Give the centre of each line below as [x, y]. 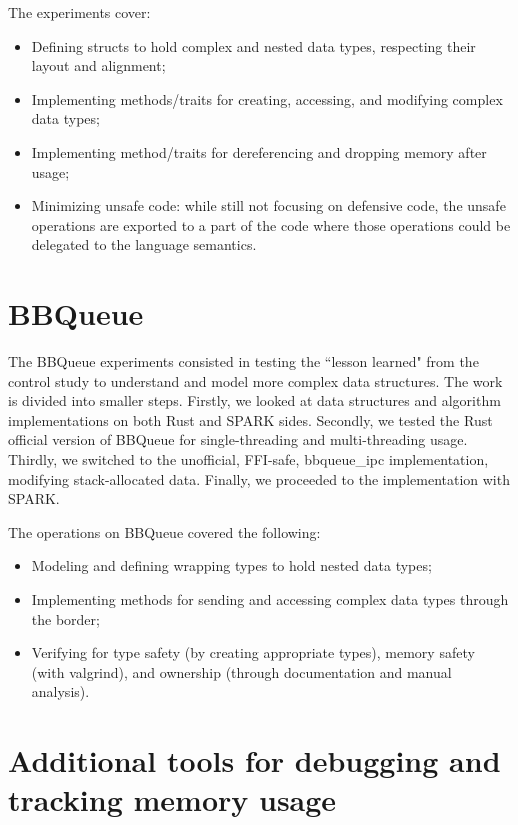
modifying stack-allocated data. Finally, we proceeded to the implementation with [259, 478]
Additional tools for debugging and [254, 760]
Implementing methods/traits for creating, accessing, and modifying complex [267, 98]
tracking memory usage [172, 799]
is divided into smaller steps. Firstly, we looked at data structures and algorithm [254, 400]
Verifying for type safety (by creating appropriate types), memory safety [253, 652]
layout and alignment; [98, 65]
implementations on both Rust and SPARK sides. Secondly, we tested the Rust [250, 419]
